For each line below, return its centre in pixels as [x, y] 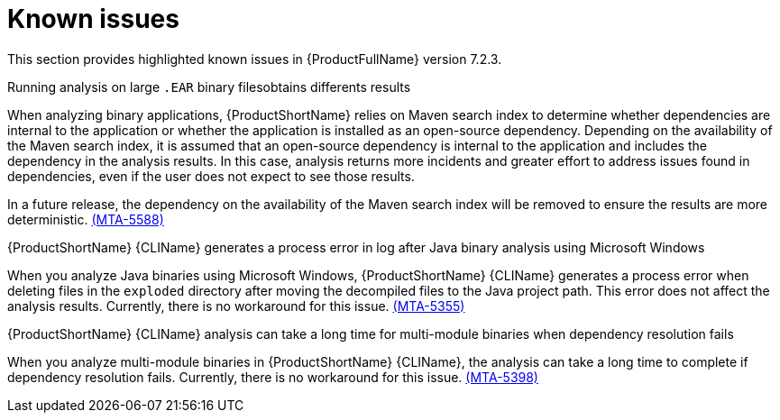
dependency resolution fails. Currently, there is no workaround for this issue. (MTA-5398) [273, 377]
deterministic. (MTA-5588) [86, 219]
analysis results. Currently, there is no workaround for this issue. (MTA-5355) [236, 306]
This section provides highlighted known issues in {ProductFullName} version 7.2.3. [255, 59]
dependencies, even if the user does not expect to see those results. [211, 176]
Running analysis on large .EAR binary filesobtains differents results [209, 87]
